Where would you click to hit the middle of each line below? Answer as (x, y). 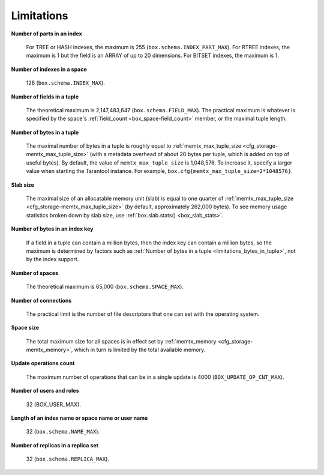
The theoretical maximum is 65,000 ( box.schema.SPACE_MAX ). (105, 287)
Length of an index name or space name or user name (79, 418)
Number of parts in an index (46, 34)
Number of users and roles (45, 391)
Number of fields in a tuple (45, 97)
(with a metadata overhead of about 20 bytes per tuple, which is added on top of (190, 154)
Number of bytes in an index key (52, 229)
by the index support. (52, 259)
